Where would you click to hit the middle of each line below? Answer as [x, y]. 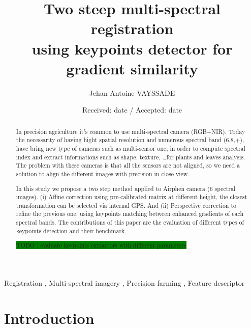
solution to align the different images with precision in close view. [103, 173]
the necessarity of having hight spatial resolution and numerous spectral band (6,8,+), [130, 140]
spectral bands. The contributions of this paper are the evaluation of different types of [130, 222]
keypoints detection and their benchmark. [71, 230]
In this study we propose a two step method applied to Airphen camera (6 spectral [126, 188]
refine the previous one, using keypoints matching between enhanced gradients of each [130, 214]
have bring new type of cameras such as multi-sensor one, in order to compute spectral [131, 148]
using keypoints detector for [132, 48]
